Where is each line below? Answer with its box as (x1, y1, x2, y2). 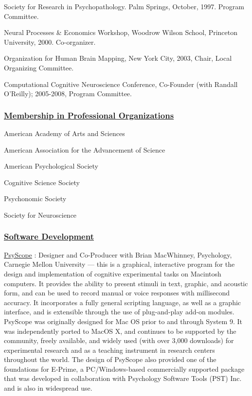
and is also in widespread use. (4, 383, 92, 393)
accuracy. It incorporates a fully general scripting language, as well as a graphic (4, 297, 241, 307)
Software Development (4, 230, 94, 242)
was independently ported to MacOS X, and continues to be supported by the (4, 326, 236, 336)
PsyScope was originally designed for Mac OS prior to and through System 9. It (4, 316, 242, 326)
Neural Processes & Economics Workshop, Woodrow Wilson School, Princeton (4, 27, 237, 37)
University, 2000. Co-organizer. (4, 36, 96, 47)
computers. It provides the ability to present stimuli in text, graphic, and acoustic (4, 278, 248, 288)
